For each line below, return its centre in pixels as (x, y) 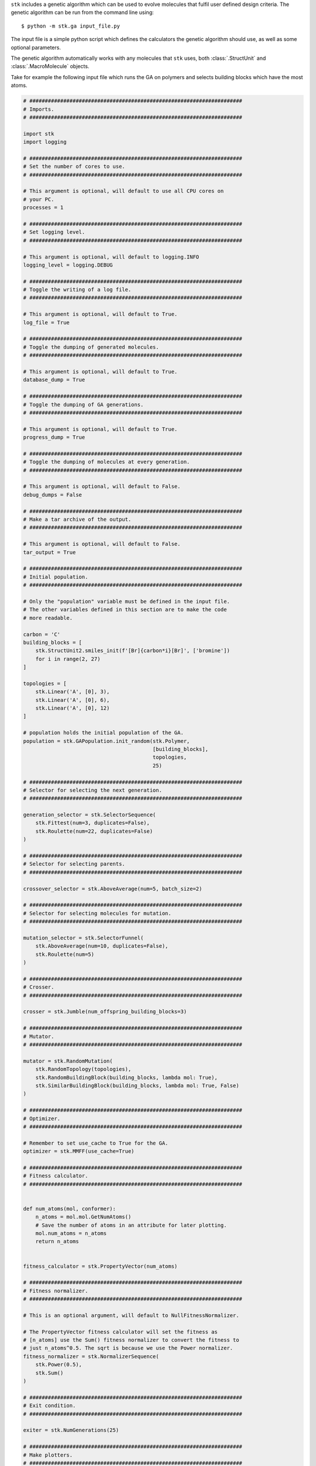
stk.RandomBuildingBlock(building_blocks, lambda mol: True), (126, 1077)
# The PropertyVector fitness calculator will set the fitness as (120, 1332)
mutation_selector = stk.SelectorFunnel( (83, 938)
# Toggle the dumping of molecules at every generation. (107, 462)
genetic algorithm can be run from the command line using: (83, 12)
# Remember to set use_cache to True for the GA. (96, 1143)
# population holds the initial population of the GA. (103, 733)
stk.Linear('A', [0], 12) (73, 708)
